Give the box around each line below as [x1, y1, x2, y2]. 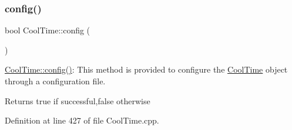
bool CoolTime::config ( [5, 24, 90, 36]
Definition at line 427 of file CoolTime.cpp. [5, 114, 159, 126]
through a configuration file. [5, 75, 106, 87]
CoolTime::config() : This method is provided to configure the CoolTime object [5, 63, 288, 76]
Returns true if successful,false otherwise [5, 94, 150, 107]
